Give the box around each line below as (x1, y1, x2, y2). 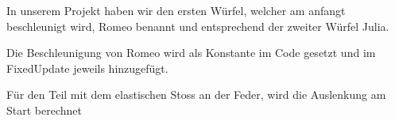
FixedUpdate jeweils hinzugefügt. (6, 59, 168, 76)
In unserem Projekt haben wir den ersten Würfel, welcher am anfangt (6, 2, 346, 18)
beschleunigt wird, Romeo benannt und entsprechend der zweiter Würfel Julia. (6, 17, 389, 34)
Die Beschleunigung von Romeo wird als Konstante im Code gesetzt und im (6, 44, 376, 61)
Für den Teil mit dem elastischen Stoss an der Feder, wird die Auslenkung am (6, 86, 386, 103)
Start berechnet (6, 101, 82, 118)
